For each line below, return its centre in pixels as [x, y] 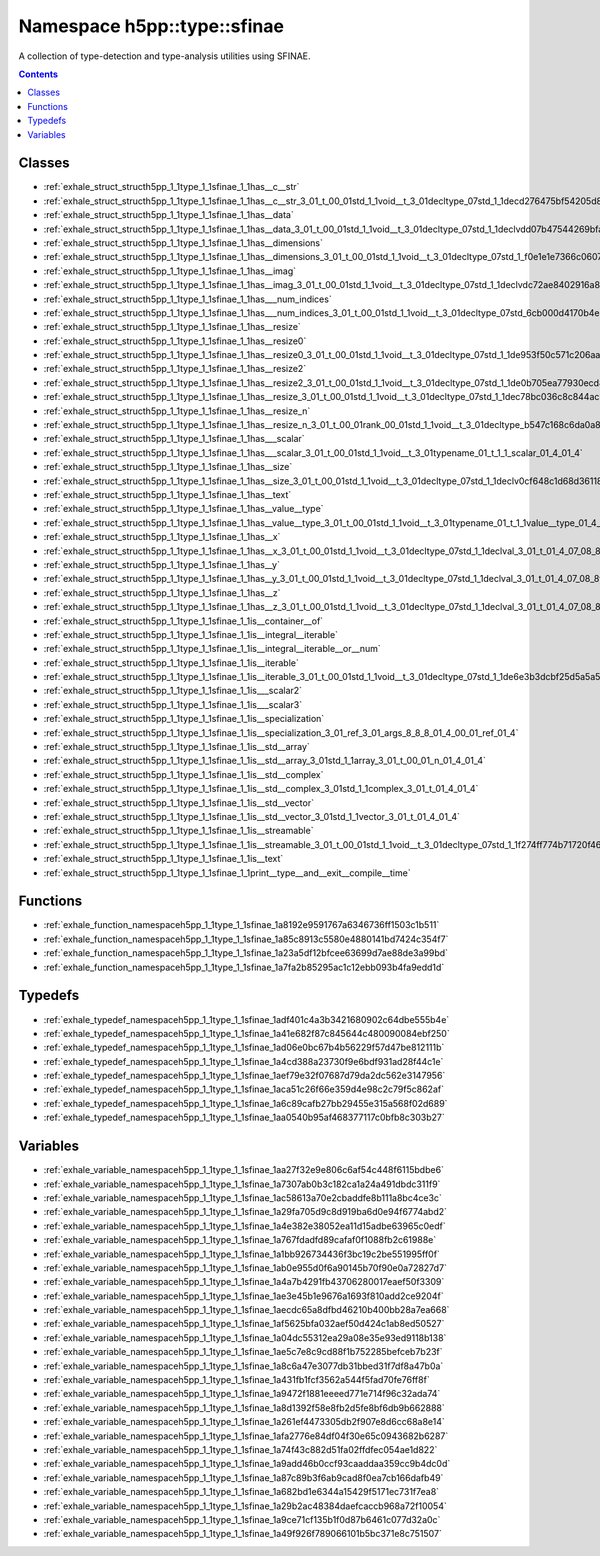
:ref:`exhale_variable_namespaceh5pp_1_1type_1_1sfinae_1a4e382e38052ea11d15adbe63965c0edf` [244, 1226]
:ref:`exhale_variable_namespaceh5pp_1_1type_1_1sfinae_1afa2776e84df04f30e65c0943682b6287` [246, 1436]
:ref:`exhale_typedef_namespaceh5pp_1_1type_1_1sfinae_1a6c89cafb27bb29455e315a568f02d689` [245, 1103]
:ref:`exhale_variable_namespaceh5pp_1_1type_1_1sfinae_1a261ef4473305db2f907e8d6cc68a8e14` [244, 1422]
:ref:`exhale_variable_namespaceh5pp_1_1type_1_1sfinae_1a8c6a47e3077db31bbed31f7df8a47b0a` [243, 1366]
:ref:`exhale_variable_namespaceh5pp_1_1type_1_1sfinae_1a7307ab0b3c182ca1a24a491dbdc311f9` [242, 1184]
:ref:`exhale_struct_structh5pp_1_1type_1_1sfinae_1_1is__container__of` [183, 621]
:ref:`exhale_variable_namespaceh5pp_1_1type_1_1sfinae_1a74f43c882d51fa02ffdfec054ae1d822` [240, 1449]
